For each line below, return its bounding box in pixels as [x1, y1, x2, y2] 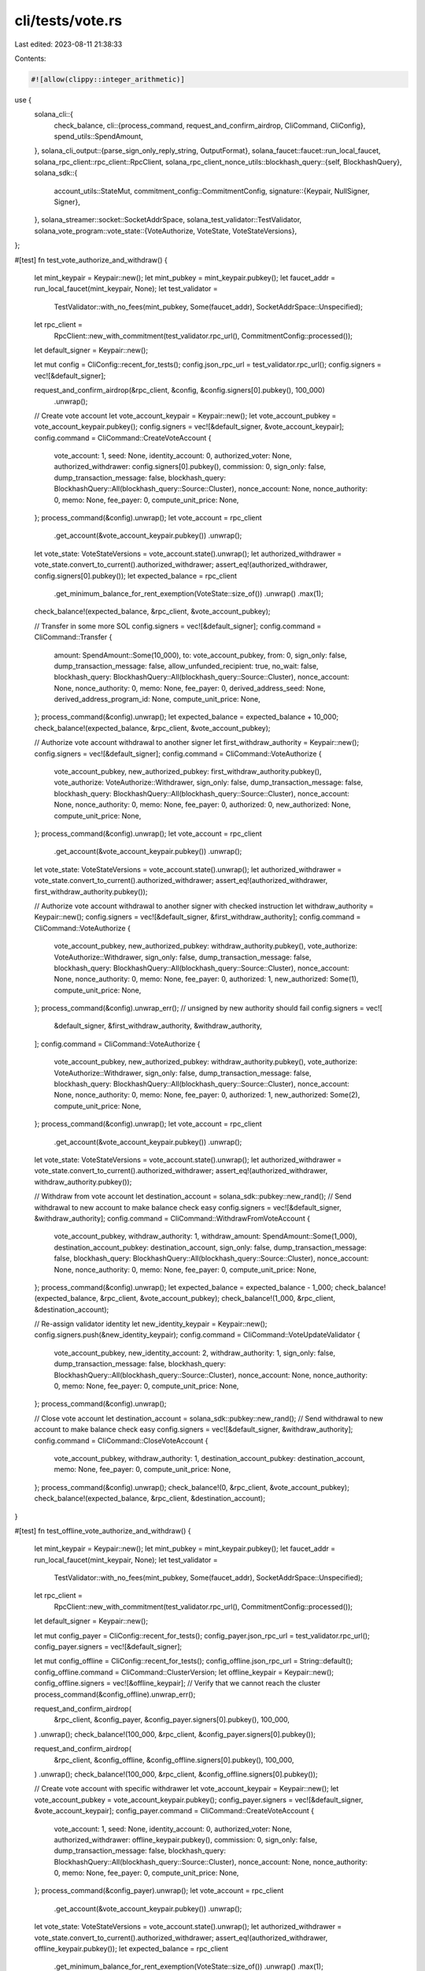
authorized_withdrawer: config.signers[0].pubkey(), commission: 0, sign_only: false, [54, 462, 327, 471]
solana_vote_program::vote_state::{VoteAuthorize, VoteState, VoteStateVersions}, [34, 225, 297, 236]
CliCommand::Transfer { [34, 632, 113, 642]
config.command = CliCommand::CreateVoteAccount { [34, 433, 212, 442]
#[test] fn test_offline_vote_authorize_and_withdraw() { [14, 1526, 191, 1535]
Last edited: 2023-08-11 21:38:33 [14, 39, 123, 49]
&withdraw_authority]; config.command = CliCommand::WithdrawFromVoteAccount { [34, 1213, 311, 1223]
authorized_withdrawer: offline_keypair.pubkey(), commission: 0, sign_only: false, [54, 1835, 318, 1844]
